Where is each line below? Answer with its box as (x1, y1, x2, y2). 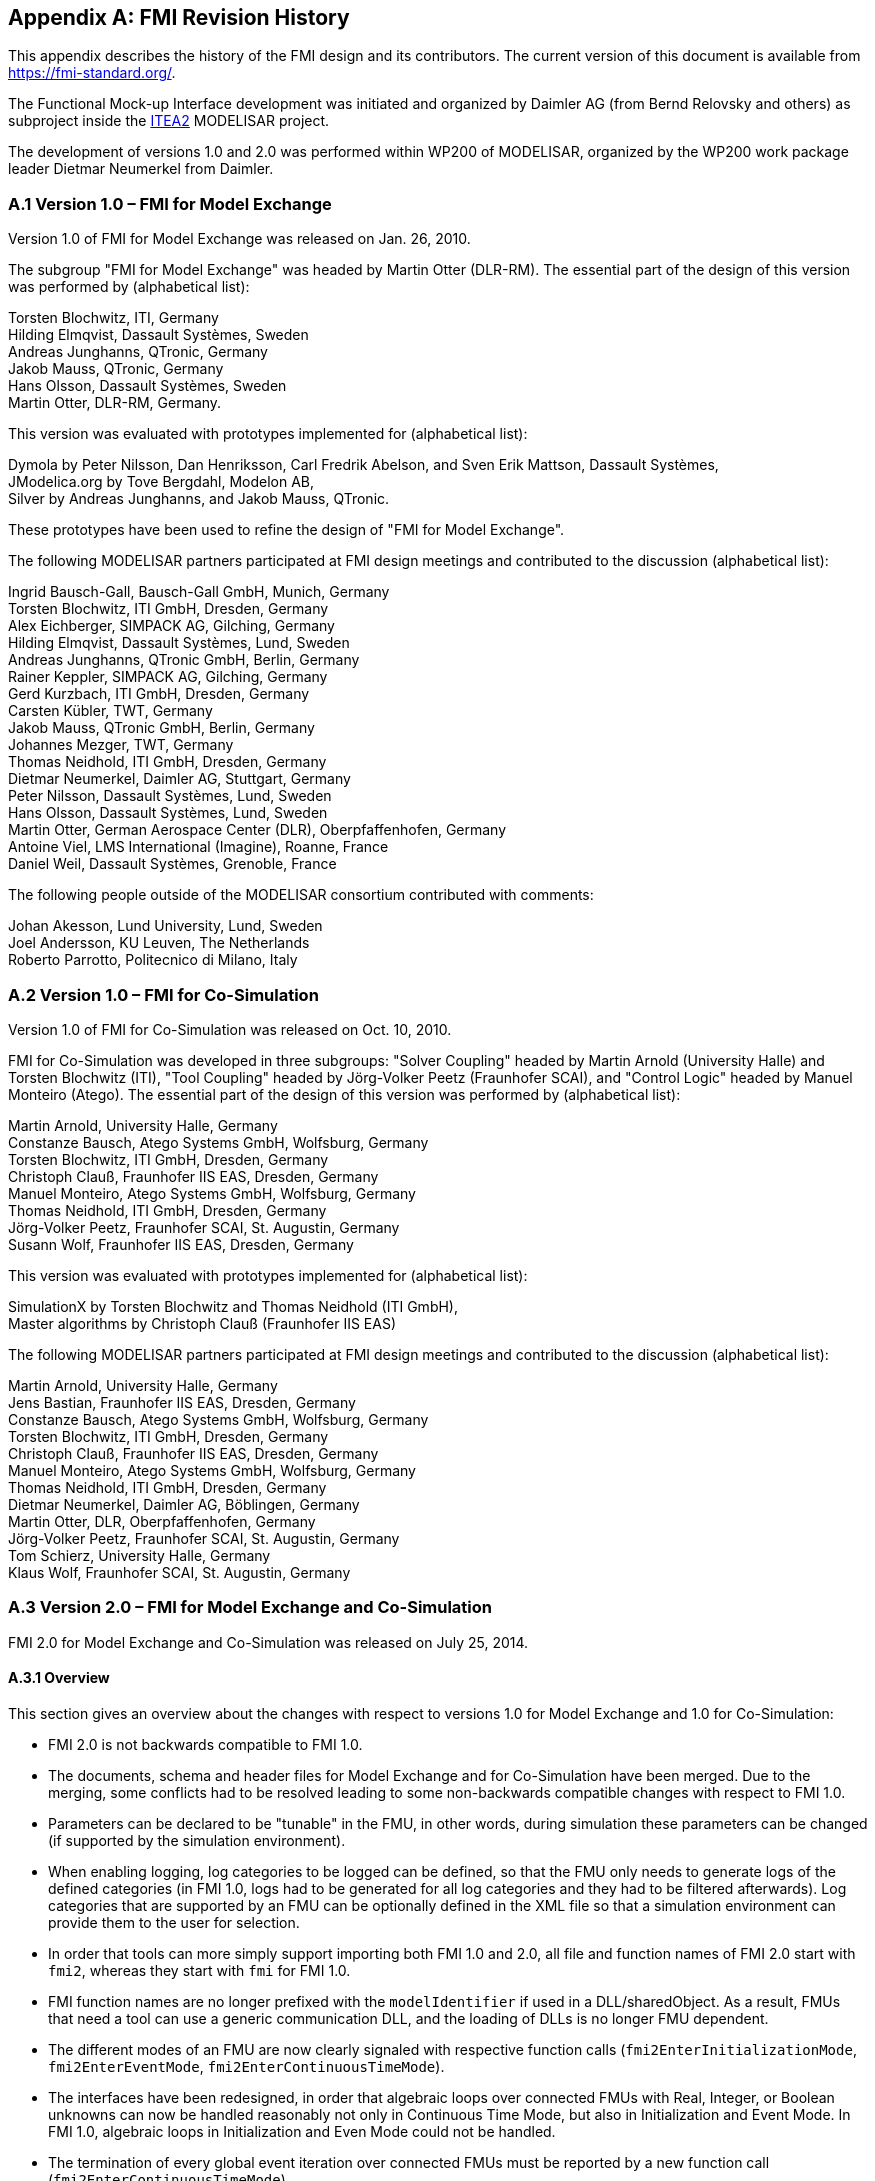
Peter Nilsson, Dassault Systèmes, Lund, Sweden (8, 787, 332, 805)
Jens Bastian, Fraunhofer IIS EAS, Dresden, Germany (8, 1393, 356, 1411)
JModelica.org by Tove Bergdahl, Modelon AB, (8, 473, 315, 491)
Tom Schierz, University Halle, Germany (8, 1546, 271, 1564)
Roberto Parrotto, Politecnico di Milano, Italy (8, 951, 298, 969)
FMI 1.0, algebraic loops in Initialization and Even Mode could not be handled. (48, 2122, 556, 2140)
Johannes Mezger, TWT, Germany (8, 736, 234, 754)
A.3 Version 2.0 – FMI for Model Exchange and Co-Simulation (8, 1597, 493, 1618)
